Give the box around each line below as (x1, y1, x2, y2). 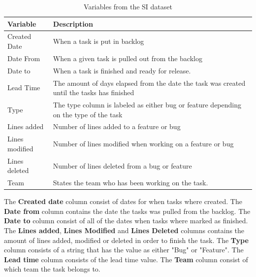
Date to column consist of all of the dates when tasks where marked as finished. (4, 215, 248, 226)
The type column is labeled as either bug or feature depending (53, 100, 241, 109)
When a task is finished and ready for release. (53, 65, 191, 75)
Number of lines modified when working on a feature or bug (53, 138, 234, 149)
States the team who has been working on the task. (53, 177, 208, 188)
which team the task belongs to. (4, 264, 100, 274)
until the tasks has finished (53, 87, 134, 98)
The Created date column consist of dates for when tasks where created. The (4, 196, 242, 207)
